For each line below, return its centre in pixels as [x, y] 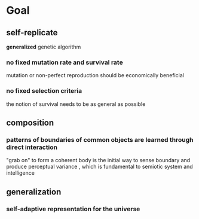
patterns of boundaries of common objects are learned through [100, 139]
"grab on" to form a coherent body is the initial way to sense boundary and [98, 160]
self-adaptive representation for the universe [73, 209]
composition [30, 122]
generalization [34, 192]
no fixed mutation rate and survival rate [65, 62]
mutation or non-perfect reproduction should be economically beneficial [95, 75]
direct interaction [32, 147]
